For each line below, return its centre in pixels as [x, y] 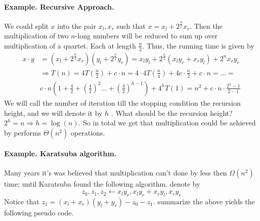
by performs [23, 132]
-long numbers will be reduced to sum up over [146, 36]
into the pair [77, 26]
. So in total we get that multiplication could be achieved [167, 123]
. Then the [206, 26]
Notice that [22, 201]
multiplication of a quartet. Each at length [70, 45]
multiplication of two [36, 36]
